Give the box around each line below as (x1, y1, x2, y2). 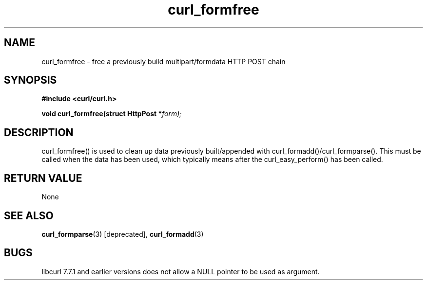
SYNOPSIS (4, 74, 57, 87)
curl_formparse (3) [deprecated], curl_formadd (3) (41, 230, 204, 238)
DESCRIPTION (4, 126, 74, 139)
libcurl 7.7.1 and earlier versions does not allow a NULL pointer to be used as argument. (41, 267, 320, 276)
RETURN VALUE (4, 172, 82, 184)
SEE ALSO (4, 209, 54, 222)
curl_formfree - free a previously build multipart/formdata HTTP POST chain (41, 57, 286, 66)
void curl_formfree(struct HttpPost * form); (41, 109, 182, 118)
